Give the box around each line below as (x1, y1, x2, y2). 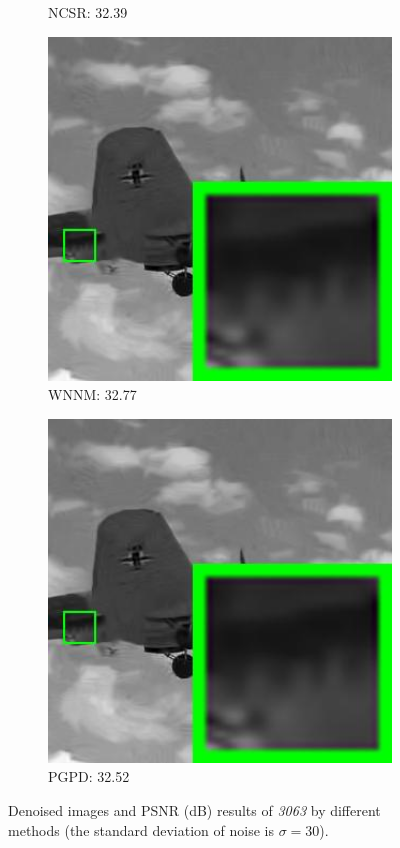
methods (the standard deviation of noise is (8, 819, 274, 840)
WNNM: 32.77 (48, 384, 137, 405)
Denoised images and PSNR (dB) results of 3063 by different (8, 799, 381, 820)
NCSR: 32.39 (48, 2, 128, 22)
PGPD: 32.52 (48, 766, 130, 787)
